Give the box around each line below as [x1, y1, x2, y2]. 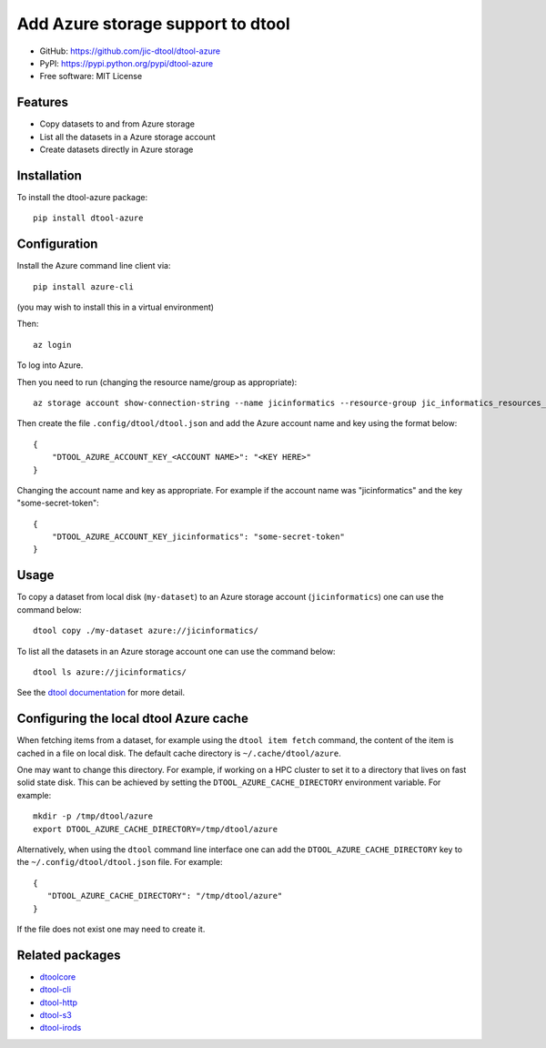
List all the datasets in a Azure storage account [39, 131, 216, 142]
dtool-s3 [39, 1010, 72, 1020]
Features [16, 95, 68, 110]
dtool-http [39, 997, 77, 1008]
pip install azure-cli [33, 281, 135, 291]
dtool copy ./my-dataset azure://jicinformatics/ [33, 626, 259, 636]
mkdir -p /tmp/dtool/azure [33, 811, 154, 821]
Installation [16, 168, 82, 183]
